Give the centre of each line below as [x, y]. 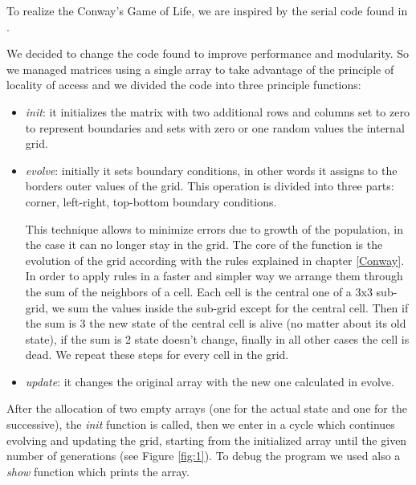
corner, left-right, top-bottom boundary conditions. [151, 201]
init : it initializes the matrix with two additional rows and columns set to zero [217, 111]
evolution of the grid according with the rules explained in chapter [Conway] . [215, 260]
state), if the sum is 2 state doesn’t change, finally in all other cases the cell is [217, 338]
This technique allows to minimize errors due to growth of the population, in [214, 228]
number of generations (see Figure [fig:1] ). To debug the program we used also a [204, 456]
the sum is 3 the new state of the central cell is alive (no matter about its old [216, 323]
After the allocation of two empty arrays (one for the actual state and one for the [207, 408]
